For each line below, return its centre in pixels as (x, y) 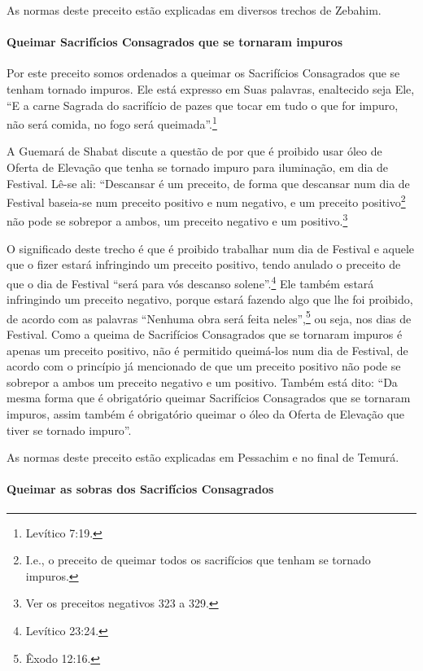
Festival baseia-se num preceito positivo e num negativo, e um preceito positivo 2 (206, 201)
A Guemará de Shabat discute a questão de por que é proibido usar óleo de (194, 151)
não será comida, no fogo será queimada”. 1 (112, 123)
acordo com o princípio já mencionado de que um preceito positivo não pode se (204, 366)
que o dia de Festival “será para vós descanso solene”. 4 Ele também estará (190, 282)
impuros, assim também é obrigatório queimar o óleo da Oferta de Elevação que (206, 413)
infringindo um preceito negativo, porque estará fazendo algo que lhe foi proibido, (210, 299)
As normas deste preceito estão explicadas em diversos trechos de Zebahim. (194, 10)
